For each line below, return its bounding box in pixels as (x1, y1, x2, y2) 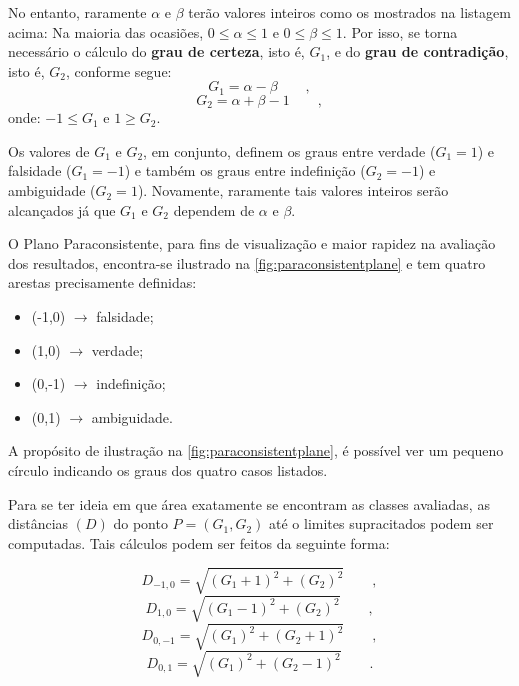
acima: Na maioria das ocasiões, (8, 21, 204, 42)
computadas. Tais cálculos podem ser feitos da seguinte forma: (8, 532, 390, 553)
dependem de (173, 199, 255, 220)
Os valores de (8, 140, 90, 161)
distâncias (8, 513, 69, 534)
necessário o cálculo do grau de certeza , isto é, (8, 41, 305, 62)
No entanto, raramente (8, 2, 147, 22)
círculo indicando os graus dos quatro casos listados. (8, 460, 328, 480)
